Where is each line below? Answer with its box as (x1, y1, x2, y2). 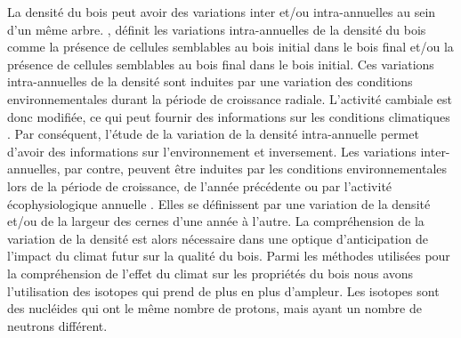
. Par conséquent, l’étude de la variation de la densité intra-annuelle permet (7, 125, 419, 143)
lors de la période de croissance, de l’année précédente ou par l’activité (7, 176, 392, 195)
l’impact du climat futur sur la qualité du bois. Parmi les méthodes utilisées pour (7, 246, 450, 265)
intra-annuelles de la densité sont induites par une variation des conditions (7, 72, 413, 91)
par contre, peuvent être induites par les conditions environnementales (64, 159, 448, 178)
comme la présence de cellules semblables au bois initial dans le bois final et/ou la (7, 37, 454, 56)
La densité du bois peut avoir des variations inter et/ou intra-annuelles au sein (7, 3, 436, 20)
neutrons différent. (7, 316, 108, 334)
